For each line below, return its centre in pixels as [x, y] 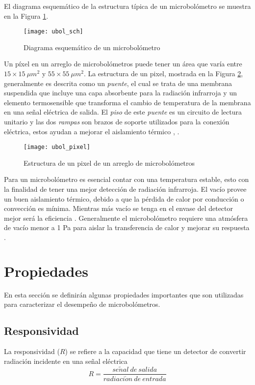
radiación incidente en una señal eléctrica [66, 361]
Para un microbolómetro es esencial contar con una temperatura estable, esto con [127, 179]
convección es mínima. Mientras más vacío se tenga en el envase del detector [119, 208]
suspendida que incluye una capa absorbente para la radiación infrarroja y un [120, 93]
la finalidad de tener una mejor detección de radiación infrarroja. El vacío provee [125, 189]
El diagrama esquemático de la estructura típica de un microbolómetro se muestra [127, 6]
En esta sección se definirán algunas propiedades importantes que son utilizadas [124, 294]
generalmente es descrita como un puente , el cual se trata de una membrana [118, 83]
